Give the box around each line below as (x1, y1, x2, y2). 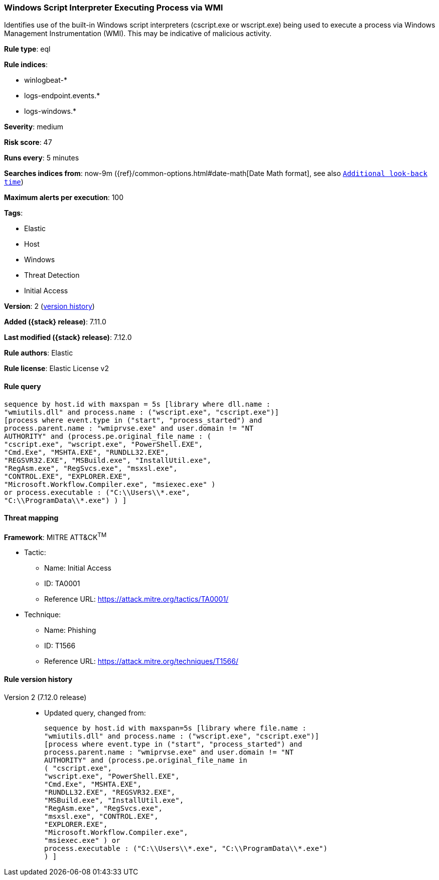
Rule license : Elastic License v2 (4, 364, 109, 373)
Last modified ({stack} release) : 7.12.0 (4, 333, 132, 342)
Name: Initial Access (44, 564, 111, 573)
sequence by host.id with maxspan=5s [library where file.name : (44, 724, 307, 732)
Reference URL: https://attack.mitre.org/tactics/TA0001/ (44, 595, 229, 604)
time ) (4, 178, 24, 187)
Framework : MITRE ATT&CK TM (4, 531, 107, 542)
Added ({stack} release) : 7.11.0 (4, 317, 106, 326)
